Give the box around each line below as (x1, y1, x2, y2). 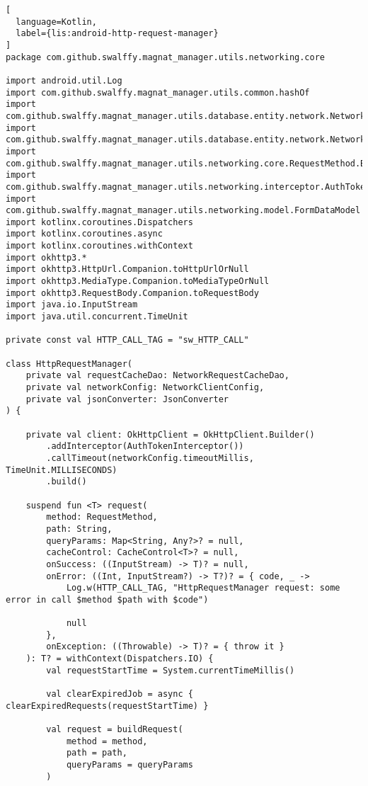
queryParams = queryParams (66, 760, 193, 770)
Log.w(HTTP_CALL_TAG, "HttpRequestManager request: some (66, 583, 340, 593)
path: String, (46, 523, 113, 534)
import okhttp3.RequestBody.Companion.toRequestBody (6, 287, 259, 298)
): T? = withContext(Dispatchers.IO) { (25, 654, 214, 664)
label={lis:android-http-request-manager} (16, 28, 219, 39)
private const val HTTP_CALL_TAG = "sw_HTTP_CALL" (6, 335, 249, 346)
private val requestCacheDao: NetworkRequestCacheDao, (25, 370, 289, 381)
